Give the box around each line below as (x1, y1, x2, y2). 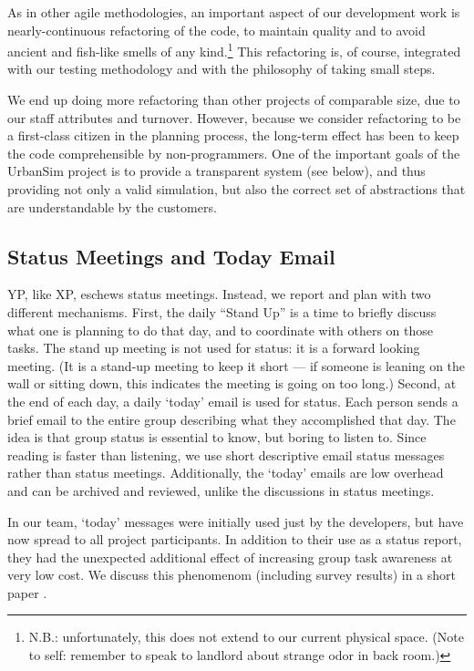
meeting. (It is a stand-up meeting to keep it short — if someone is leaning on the (7, 356, 466, 375)
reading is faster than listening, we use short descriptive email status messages (7, 445, 445, 464)
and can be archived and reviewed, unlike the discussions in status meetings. (7, 480, 435, 500)
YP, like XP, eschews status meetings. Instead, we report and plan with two (7, 284, 431, 304)
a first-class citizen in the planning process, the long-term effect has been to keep (7, 126, 459, 145)
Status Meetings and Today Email (7, 242, 335, 270)
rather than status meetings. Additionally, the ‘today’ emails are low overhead (7, 463, 444, 482)
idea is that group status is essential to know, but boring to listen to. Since (7, 428, 427, 447)
